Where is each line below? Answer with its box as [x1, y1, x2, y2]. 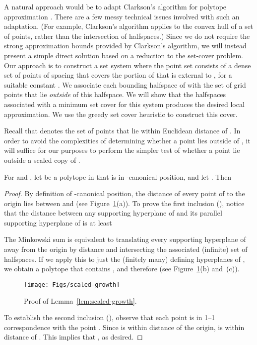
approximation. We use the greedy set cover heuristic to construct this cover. [4, 109, 238, 119]
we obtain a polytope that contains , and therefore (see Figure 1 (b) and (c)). [4, 263, 240, 274]
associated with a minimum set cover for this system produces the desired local [4, 99, 245, 109]
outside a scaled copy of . [4, 154, 80, 165]
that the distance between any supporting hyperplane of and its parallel [4, 208, 222, 218]
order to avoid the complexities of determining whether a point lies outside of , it [4, 135, 251, 145]
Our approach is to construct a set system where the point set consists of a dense [4, 60, 251, 70]
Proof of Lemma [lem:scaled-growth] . [24, 295, 137, 306]
